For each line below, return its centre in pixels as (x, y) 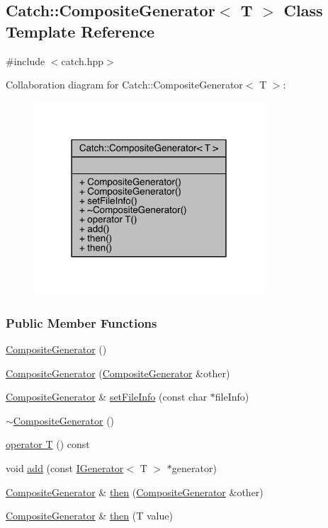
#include (26, 61)
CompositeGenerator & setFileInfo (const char (107, 397)
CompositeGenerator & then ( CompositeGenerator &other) (135, 492)
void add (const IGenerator (65, 468)
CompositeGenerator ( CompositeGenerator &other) (118, 373)
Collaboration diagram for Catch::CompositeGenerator (124, 85)
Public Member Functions (81, 322)
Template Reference (80, 31)
